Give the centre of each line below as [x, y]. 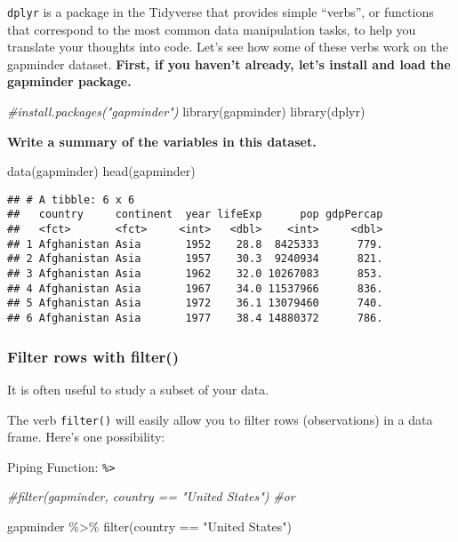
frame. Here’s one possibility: [86, 437]
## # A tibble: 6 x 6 [71, 199]
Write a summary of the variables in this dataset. [162, 141]
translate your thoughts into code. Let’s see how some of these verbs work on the [228, 47]
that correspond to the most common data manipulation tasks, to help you [212, 29]
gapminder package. [69, 81]
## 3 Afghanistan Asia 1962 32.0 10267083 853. [195, 274]
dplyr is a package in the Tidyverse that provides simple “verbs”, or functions [221, 12]
